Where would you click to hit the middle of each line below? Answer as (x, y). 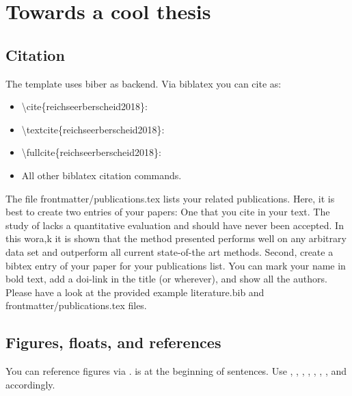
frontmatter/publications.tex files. (76, 305)
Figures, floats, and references (113, 342)
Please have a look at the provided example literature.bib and (135, 292)
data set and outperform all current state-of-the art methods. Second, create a (170, 251)
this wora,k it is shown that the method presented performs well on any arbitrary (176, 238)
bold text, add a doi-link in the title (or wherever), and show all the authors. (166, 279)
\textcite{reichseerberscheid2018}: (93, 129)
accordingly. (30, 384)
